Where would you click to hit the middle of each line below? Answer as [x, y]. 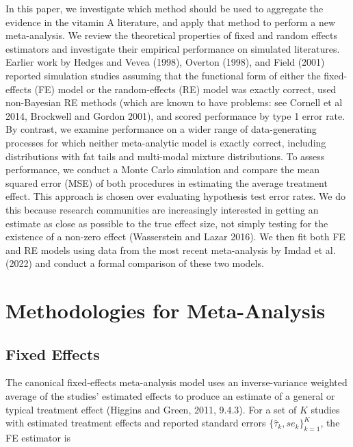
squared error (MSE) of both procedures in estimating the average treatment [167, 182]
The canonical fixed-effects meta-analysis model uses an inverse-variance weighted [176, 382]
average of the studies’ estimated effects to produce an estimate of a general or [170, 396]
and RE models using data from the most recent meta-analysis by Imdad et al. [171, 250]
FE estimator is [38, 438]
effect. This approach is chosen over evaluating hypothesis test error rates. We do [175, 196]
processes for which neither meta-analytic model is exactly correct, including [166, 142]
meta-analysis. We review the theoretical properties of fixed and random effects [172, 35]
